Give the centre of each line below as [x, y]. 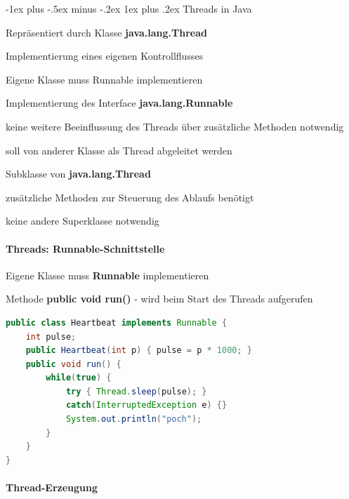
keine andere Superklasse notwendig [83, 221]
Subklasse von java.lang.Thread [78, 174]
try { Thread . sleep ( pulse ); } [136, 391]
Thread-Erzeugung [52, 487]
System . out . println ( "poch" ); [134, 419]
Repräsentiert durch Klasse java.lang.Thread [106, 32]
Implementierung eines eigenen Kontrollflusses [105, 56]
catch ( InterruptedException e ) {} [146, 405]
